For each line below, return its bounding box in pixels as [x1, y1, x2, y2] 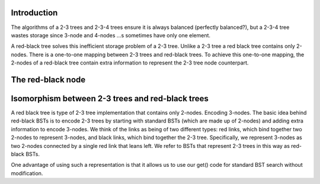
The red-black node [11, 75, 86, 85]
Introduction [11, 8, 58, 18]
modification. [11, 169, 43, 177]
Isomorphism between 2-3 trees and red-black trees [11, 93, 209, 104]
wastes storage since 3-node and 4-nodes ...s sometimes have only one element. [11, 31, 210, 38]
